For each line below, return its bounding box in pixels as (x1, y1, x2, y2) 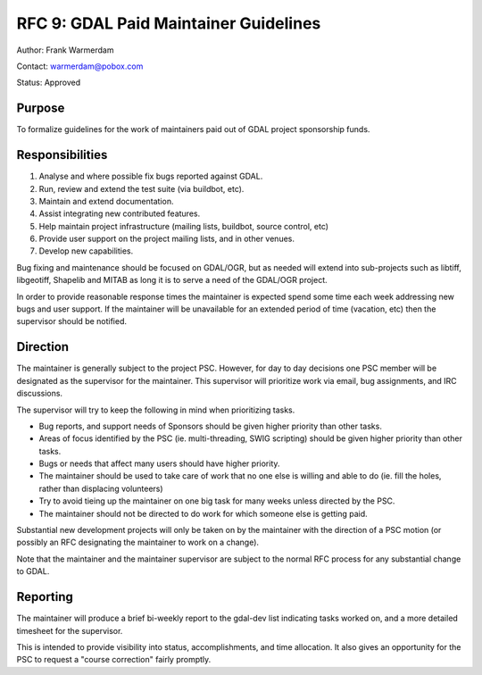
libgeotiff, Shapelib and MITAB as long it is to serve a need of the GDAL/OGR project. (16, 275, 328, 286)
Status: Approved (16, 77, 81, 88)
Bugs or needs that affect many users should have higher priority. (38, 458, 280, 469)
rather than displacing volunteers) (38, 483, 164, 494)
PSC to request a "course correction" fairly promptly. (16, 654, 212, 665)
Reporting (16, 589, 73, 604)
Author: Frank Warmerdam (16, 45, 114, 55)
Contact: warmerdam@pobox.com (16, 61, 144, 71)
